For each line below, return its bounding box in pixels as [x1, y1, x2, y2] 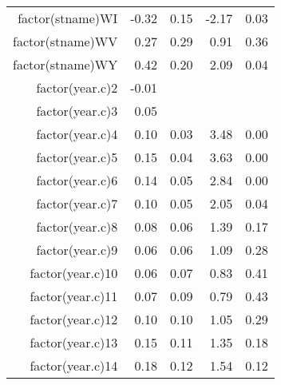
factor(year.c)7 [36, 194, 118, 212]
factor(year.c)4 [36, 125, 118, 143]
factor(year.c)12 [30, 310, 118, 328]
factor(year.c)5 [36, 148, 118, 166]
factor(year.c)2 [36, 78, 118, 97]
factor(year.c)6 [36, 171, 118, 189]
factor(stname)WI [18, 9, 118, 27]
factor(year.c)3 [36, 101, 118, 120]
